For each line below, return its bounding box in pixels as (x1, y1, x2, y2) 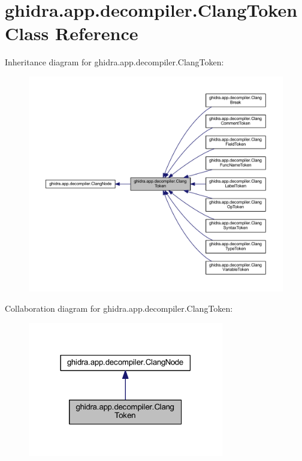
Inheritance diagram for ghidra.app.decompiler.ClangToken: (5, 56, 224, 68)
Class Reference (5, 21, 138, 46)
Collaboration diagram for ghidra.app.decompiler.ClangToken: (5, 302, 233, 315)
